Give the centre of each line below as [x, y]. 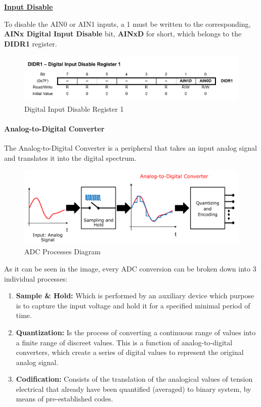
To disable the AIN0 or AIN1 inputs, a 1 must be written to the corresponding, [127, 24]
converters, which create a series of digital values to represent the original [130, 352]
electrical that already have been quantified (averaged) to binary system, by [134, 389]
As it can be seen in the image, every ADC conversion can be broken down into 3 [130, 268]
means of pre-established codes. [64, 399]
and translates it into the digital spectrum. [70, 157]
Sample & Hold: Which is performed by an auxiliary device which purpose [135, 296]
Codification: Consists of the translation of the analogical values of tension [134, 379]
